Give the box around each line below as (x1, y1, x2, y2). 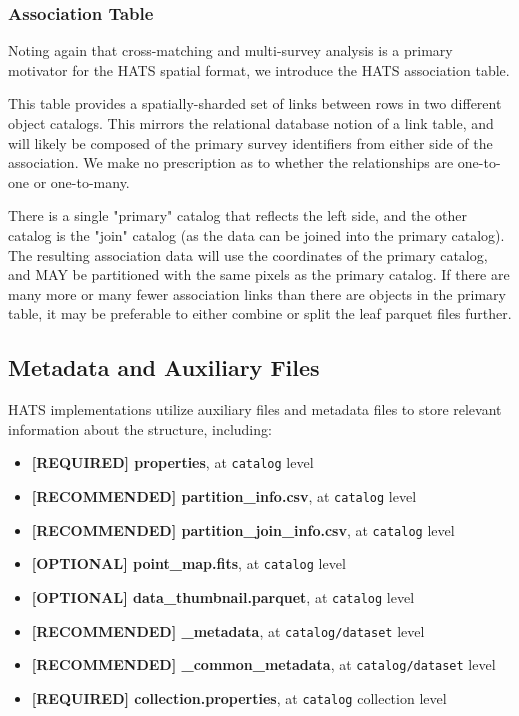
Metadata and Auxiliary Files (8, 352, 320, 383)
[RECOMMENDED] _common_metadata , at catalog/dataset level (31, 654, 496, 675)
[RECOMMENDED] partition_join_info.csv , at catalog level (31, 519, 455, 540)
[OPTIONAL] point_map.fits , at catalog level (31, 553, 346, 574)
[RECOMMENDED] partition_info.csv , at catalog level (31, 485, 417, 506)
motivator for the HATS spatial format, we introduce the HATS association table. (8, 59, 510, 80)
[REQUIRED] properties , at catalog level (31, 452, 314, 473)
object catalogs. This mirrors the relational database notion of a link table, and (8, 113, 494, 133)
